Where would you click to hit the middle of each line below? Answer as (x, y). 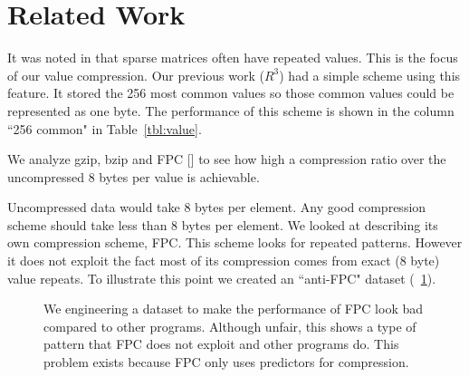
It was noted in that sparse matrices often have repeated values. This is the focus (233, 58)
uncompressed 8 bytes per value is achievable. (134, 176)
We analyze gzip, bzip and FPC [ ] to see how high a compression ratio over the (227, 159)
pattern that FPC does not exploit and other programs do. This (221, 344)
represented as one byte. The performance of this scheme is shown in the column (231, 110)
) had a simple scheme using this (370, 75)
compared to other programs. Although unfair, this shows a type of (230, 326)
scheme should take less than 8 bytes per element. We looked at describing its (223, 224)
